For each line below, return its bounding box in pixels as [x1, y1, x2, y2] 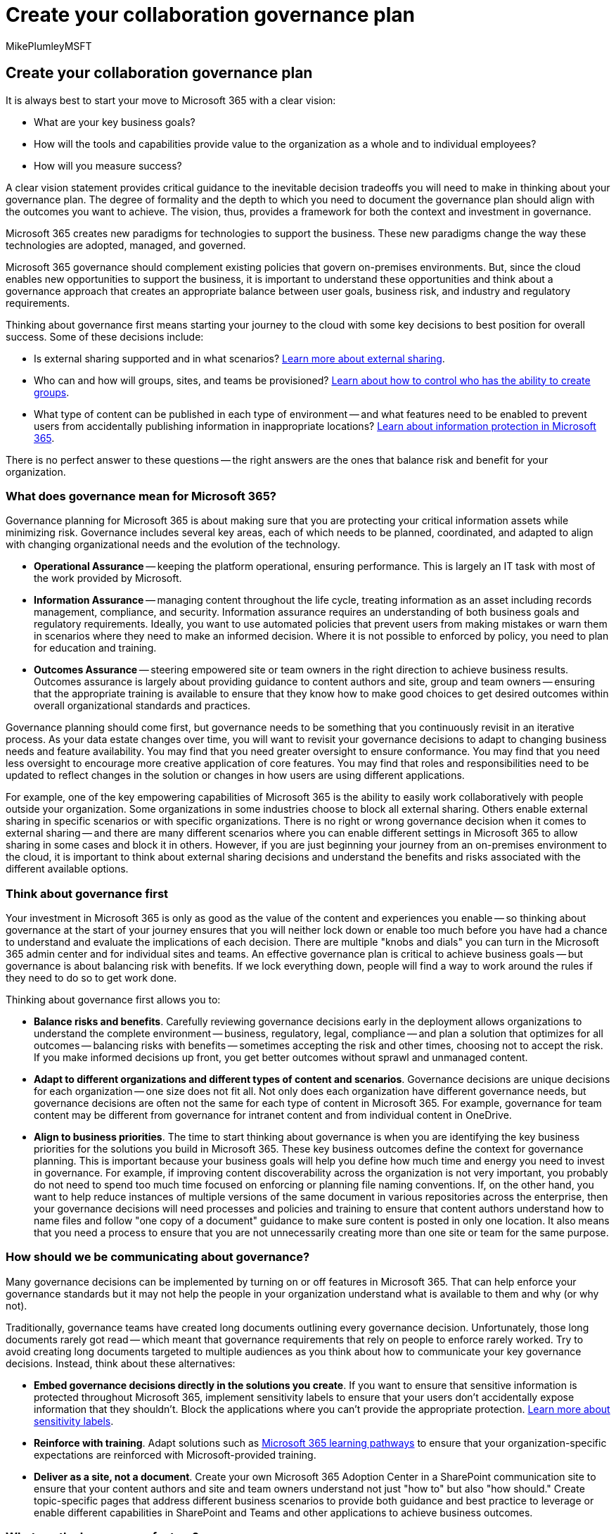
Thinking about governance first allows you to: [6, 994, 221, 1006]
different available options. [6, 863, 129, 875]
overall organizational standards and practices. [34, 699, 251, 712]
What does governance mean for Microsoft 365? [6, 488, 277, 503]
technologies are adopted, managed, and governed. [6, 239, 246, 251]
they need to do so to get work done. [6, 972, 177, 984]
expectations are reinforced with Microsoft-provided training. [34, 1448, 316, 1461]
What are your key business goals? [34, 115, 195, 128]
